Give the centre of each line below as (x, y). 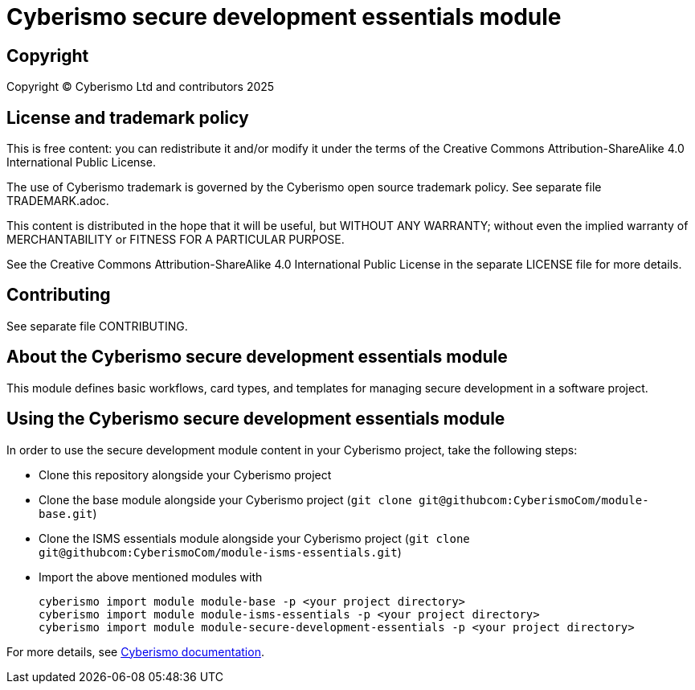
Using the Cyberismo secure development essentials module (256, 419)
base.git (66, 513)
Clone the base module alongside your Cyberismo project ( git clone (225, 499)
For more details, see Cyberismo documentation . (135, 651)
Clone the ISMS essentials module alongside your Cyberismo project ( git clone (254, 538)
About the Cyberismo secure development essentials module (257, 357)
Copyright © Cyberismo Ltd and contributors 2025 (141, 87)
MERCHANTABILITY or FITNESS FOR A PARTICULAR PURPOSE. (176, 240)
